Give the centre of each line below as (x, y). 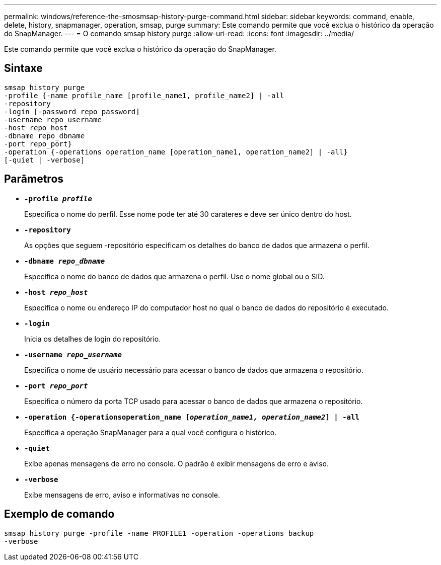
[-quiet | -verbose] (45, 160)
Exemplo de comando (59, 514)
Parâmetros (34, 179)
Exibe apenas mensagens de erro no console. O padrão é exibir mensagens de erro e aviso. (176, 463)
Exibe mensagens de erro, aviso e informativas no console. (122, 495)
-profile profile (58, 198)
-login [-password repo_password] (72, 111)
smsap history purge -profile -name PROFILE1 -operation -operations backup (159, 533)
